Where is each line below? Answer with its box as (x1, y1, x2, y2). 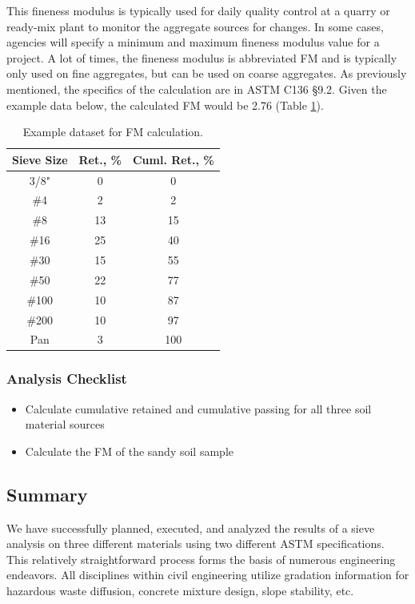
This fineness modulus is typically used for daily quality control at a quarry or (6, 2, 390, 18)
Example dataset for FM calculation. (22, 123, 203, 140)
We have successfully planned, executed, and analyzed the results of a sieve (6, 519, 375, 536)
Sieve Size (12, 151, 68, 167)
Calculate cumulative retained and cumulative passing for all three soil (25, 400, 372, 417)
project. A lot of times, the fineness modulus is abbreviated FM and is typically (6, 49, 397, 66)
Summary (6, 481, 88, 506)
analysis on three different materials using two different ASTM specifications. (6, 535, 385, 552)
